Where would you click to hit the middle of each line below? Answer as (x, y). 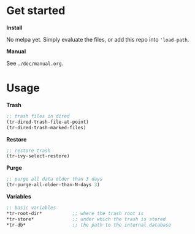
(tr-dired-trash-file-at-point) (48, 122)
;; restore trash (29, 151)
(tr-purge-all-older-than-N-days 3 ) (53, 185)
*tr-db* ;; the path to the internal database (89, 225)
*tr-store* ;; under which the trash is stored (86, 219)
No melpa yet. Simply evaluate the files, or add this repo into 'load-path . (98, 39)
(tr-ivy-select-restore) (38, 156)
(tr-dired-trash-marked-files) (46, 127)
